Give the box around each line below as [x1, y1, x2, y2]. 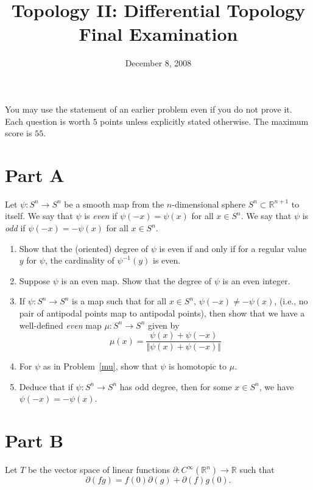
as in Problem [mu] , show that [43, 360, 158, 373]
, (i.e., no [274, 295, 308, 307]
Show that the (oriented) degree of [19, 242, 149, 254]
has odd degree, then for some [119, 380, 232, 393]
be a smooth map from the [64, 197, 164, 210]
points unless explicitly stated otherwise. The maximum [100, 114, 309, 127]
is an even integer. [222, 274, 290, 287]
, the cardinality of [44, 254, 114, 267]
